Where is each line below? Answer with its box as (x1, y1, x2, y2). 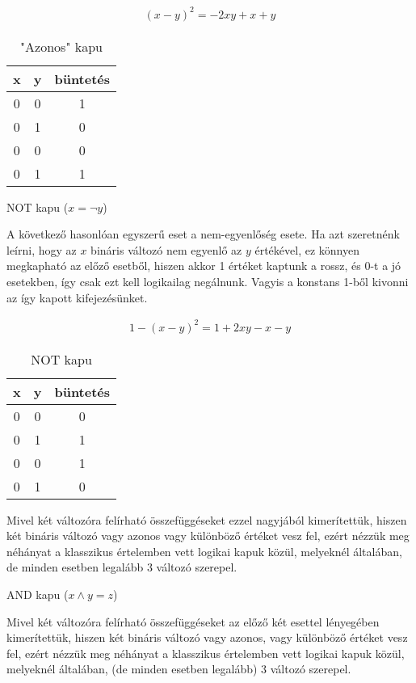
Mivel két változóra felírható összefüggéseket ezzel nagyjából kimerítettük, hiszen (6, 511, 407, 528)
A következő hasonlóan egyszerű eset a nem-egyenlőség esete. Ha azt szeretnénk (6, 226, 400, 242)
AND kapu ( (6, 586, 69, 602)
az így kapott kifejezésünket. (6, 289, 148, 306)
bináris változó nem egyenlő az (90, 241, 242, 258)
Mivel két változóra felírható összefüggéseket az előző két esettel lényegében (6, 613, 380, 630)
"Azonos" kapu (20, 36, 103, 56)
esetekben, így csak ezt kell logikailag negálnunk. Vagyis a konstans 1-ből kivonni (6, 272, 409, 289)
